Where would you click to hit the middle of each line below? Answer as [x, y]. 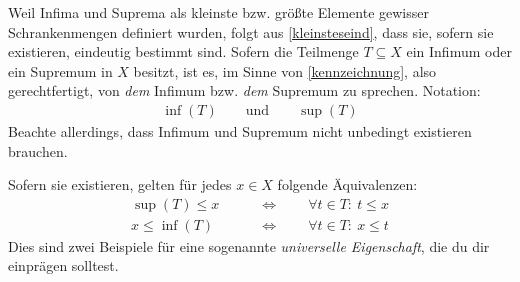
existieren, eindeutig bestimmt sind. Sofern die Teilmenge [183, 51]
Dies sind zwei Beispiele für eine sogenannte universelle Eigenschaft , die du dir [249, 245]
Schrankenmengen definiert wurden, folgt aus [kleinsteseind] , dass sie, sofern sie [251, 31]
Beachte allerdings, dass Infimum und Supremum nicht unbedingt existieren [240, 131]
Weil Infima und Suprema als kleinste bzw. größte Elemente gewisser [218, 12]
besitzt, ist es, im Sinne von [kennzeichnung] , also [285, 70]
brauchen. [38, 150]
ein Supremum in [60, 70]
